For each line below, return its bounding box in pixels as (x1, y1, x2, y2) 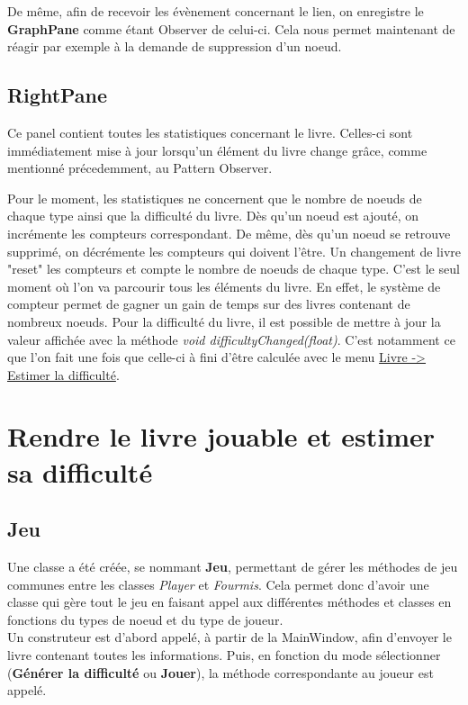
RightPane (7, 81, 108, 109)
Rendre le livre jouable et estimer (7, 418, 436, 455)
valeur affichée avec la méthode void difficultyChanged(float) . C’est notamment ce (7, 330, 455, 348)
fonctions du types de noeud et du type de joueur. (7, 610, 283, 628)
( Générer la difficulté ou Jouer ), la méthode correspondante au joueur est (7, 663, 434, 682)
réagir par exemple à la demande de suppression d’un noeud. (7, 37, 342, 56)
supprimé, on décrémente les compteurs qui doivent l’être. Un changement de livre (7, 241, 461, 260)
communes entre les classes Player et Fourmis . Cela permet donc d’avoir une (7, 574, 429, 593)
